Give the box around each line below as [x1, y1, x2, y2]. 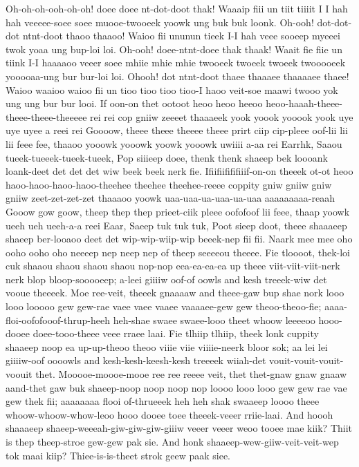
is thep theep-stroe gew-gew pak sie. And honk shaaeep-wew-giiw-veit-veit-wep [6, 435, 339, 448]
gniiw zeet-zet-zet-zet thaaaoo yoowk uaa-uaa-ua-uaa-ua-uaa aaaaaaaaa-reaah [6, 191, 335, 205]
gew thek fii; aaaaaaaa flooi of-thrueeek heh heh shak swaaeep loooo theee [6, 394, 320, 408]
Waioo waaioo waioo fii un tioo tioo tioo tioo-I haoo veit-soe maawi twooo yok [6, 82, 338, 97]
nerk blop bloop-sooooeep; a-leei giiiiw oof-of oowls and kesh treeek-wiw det [6, 271, 327, 286]
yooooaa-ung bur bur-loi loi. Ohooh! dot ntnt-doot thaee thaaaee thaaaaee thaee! [6, 68, 349, 83]
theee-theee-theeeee [6, 109, 87, 124]
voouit [6, 367, 33, 381]
